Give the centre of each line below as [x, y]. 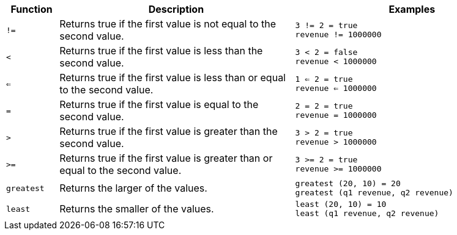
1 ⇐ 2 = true [324, 79]
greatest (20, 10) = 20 [348, 183]
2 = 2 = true [324, 106]
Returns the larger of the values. [133, 188]
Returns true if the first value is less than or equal [173, 78]
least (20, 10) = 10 [341, 204]
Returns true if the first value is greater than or [166, 158]
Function [32, 9]
